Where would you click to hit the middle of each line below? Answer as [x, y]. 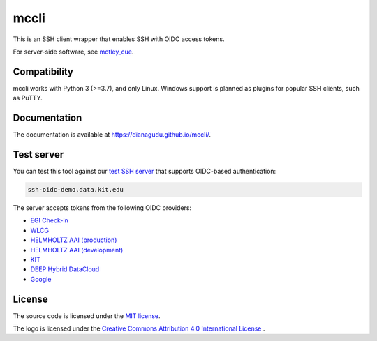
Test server [38, 154]
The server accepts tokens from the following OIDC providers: [102, 208]
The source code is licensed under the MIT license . [87, 316]
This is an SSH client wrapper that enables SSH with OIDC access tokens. [119, 39]
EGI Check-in [50, 220]
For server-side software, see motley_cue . [73, 52]
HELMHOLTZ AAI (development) [77, 250]
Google [41, 279]
